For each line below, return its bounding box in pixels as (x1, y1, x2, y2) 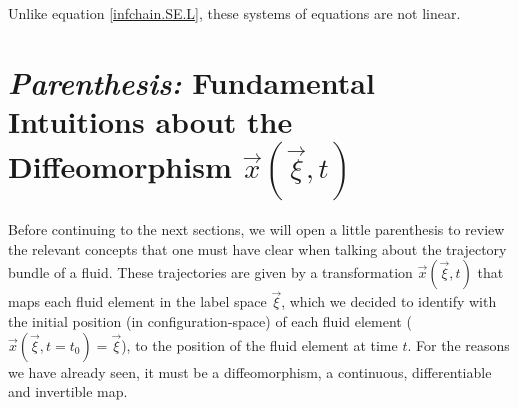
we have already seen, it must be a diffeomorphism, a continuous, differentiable (8, 361, 492, 382)
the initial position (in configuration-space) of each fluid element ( (8, 310, 412, 331)
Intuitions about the (8, 100, 293, 141)
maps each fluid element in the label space (8, 291, 267, 312)
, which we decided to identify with (281, 291, 497, 312)
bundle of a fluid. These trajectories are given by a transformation (8, 262, 413, 283)
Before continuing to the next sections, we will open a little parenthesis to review (8, 218, 505, 239)
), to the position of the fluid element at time (121, 334, 398, 355)
